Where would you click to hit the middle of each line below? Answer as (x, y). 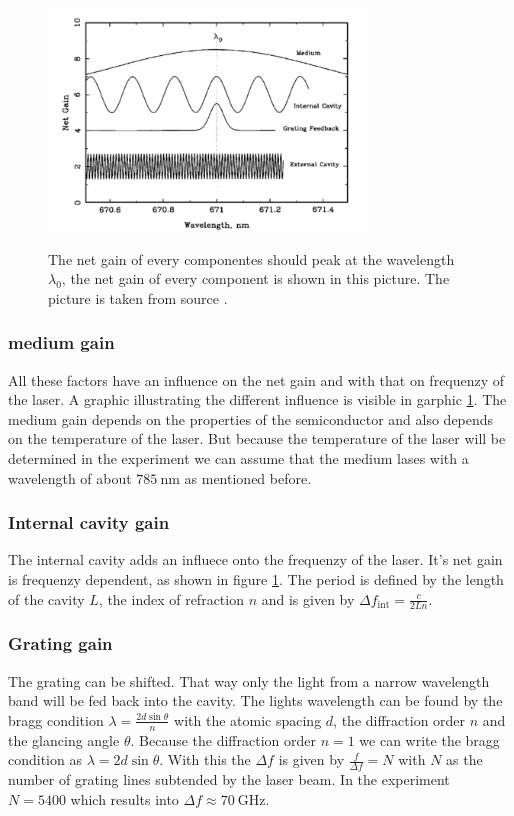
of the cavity (46, 598)
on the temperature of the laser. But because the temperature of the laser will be (257, 438)
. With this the (205, 759)
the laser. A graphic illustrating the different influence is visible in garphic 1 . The (257, 399)
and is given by (308, 598)
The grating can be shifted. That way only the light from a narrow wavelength (249, 680)
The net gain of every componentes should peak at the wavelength (251, 258)
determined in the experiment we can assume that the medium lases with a (238, 458)
